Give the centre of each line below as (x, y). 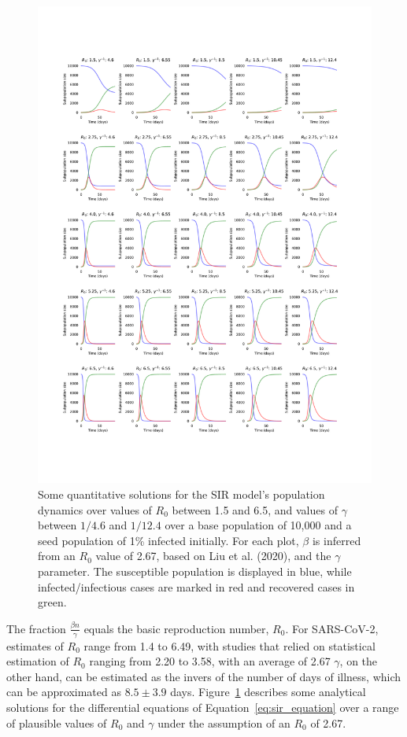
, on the (359, 661)
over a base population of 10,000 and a (258, 525)
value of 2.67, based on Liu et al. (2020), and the (213, 556)
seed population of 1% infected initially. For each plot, (168, 540)
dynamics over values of (95, 509)
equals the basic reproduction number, (176, 628)
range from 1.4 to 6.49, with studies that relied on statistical (229, 645)
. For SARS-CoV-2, (332, 628)
